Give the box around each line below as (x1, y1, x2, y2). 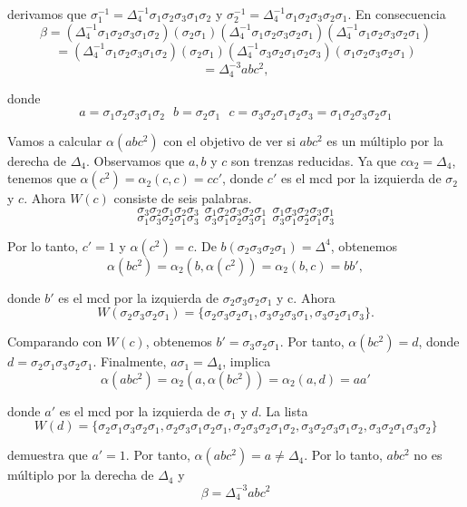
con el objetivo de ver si (163, 131, 296, 150)
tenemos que (7, 169, 76, 188)
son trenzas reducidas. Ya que (231, 151, 396, 170)
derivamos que (7, 5, 87, 23)
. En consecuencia (347, 5, 446, 23)
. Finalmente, (92, 352, 167, 371)
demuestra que (7, 445, 88, 464)
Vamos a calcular (7, 131, 102, 150)
